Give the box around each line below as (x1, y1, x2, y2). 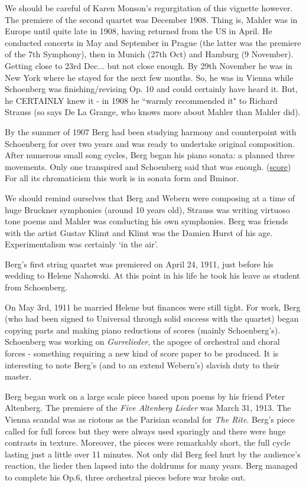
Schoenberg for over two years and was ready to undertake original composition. (5, 137, 295, 149)
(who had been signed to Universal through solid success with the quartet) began (5, 312, 299, 325)
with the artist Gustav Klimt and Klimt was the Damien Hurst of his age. (5, 226, 273, 238)
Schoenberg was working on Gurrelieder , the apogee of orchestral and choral (5, 335, 280, 348)
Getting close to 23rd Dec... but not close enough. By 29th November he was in (5, 59, 292, 71)
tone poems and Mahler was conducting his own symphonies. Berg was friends (5, 215, 288, 227)
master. (5, 370, 32, 383)
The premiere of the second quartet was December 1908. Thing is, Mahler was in (5, 13, 298, 25)
